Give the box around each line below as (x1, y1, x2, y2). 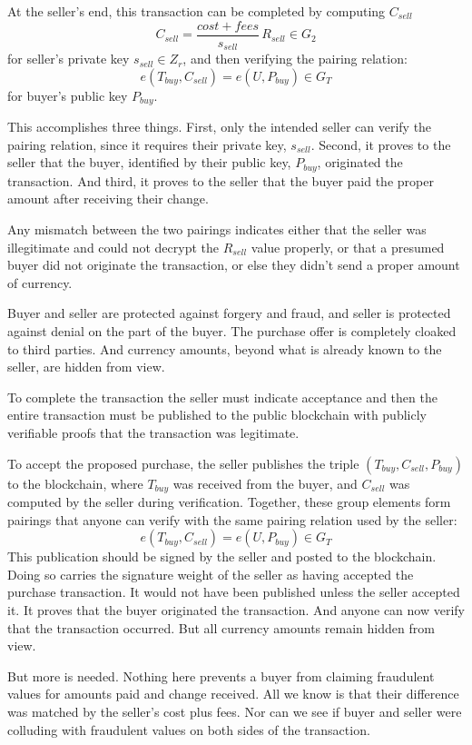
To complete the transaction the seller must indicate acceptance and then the (7, 387, 438, 406)
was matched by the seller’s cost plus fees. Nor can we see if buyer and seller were (7, 701, 462, 720)
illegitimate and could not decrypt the (7, 237, 220, 256)
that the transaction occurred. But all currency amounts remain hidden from (7, 618, 435, 637)
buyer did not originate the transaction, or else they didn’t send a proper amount (7, 255, 460, 274)
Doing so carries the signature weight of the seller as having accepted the (7, 564, 414, 583)
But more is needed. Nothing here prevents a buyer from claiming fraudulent (7, 666, 435, 685)
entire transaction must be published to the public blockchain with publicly (7, 405, 427, 424)
